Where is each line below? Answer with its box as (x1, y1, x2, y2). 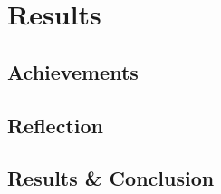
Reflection (7, 111, 103, 139)
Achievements (7, 57, 139, 85)
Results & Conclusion (7, 164, 215, 192)
